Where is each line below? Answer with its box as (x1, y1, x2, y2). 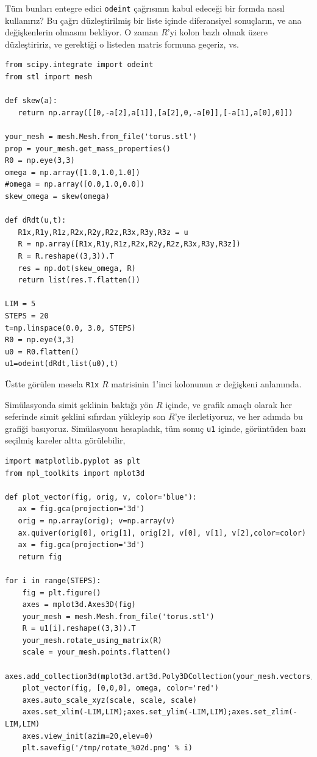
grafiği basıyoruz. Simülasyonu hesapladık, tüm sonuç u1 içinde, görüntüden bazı (5, 422, 306, 434)
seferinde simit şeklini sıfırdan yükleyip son (5, 410, 166, 423)
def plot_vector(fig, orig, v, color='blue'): (5, 492, 197, 501)
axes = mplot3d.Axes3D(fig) (22, 600, 136, 609)
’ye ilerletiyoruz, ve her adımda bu (174, 410, 303, 423)
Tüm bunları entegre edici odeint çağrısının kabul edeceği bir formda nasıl (5, 2, 285, 14)
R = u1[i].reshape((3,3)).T (22, 624, 136, 633)
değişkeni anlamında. (223, 377, 302, 390)
